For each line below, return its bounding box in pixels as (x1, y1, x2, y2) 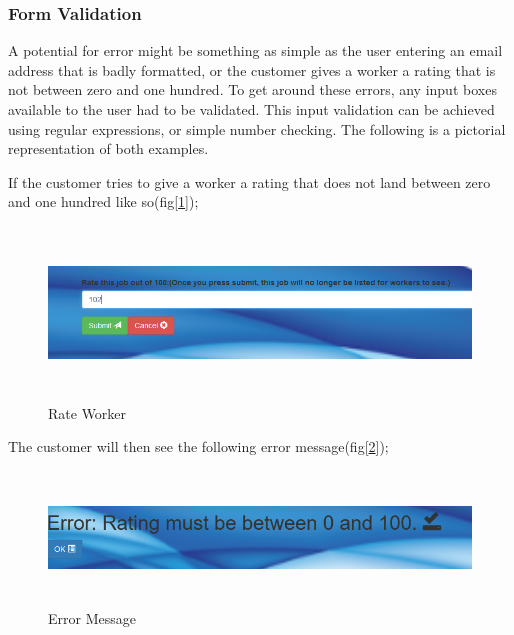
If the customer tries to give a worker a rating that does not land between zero (8, 171, 491, 192)
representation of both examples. (8, 138, 209, 159)
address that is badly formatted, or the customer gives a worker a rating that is (8, 59, 496, 80)
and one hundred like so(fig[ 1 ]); (8, 191, 199, 212)
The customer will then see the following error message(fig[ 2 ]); (8, 436, 389, 457)
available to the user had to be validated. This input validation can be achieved (8, 99, 495, 119)
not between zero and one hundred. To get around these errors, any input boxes (8, 79, 497, 100)
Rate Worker (48, 402, 127, 423)
